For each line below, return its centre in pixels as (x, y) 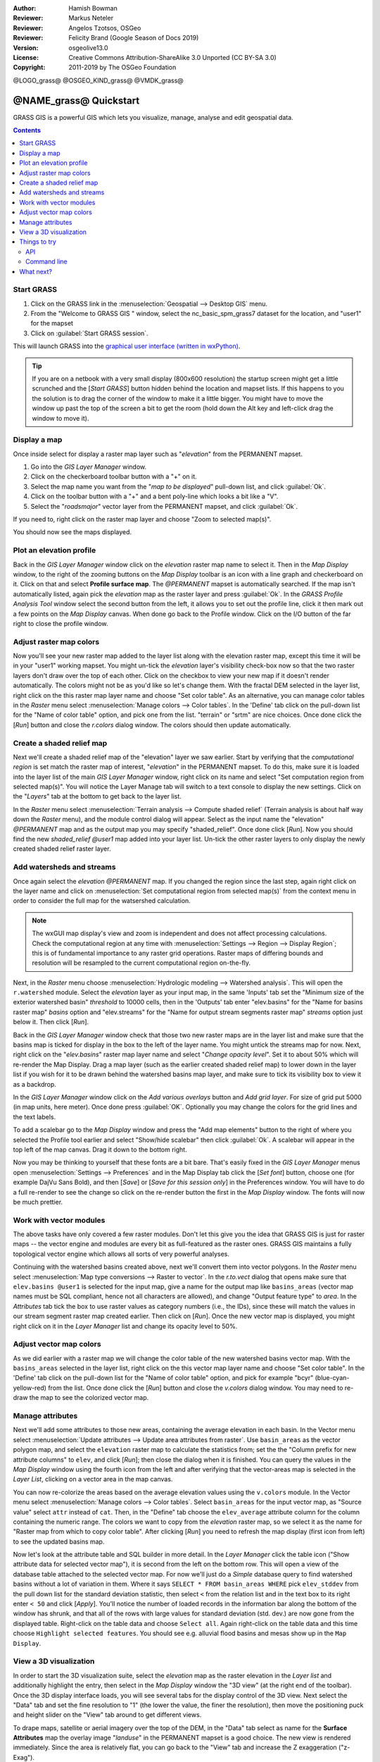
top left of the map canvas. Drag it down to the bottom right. (100, 1150)
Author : (25, 8)
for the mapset (52, 324)
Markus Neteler (91, 18)
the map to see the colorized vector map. (89, 1398)
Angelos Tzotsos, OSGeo (105, 27)
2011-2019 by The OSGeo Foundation (122, 68)
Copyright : (29, 68)
